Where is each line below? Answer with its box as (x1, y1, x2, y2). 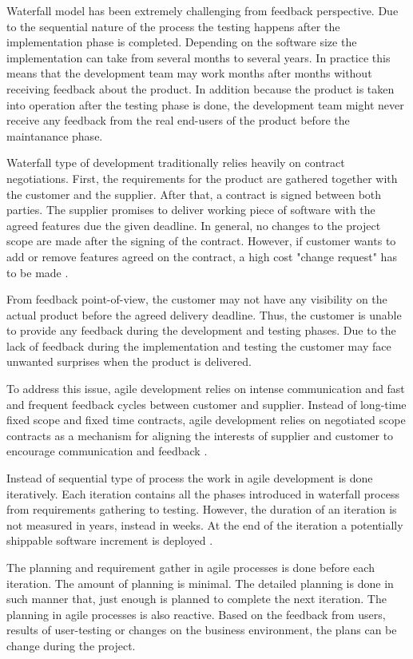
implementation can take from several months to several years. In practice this (6, 49, 391, 66)
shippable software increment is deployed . (6, 532, 213, 549)
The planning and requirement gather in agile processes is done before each (6, 559, 375, 575)
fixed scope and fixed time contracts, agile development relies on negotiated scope (6, 411, 406, 428)
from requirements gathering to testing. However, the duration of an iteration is (6, 501, 397, 518)
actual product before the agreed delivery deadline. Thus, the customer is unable (6, 306, 402, 323)
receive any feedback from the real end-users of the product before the (6, 112, 350, 129)
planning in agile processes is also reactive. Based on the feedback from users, (6, 605, 386, 622)
